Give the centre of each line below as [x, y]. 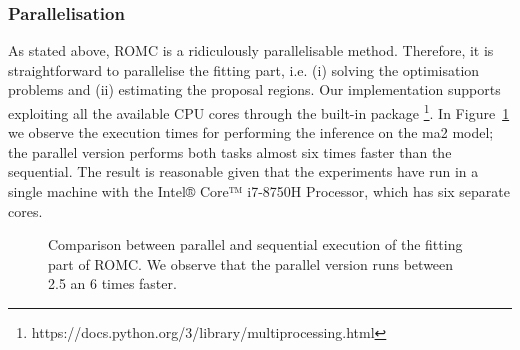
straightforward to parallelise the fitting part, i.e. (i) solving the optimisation [244, 69]
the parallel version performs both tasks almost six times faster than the [230, 151]
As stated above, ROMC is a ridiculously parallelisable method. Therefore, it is [251, 50]
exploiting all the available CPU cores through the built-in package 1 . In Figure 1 [259, 111]
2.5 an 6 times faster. [112, 283]
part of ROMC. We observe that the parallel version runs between [251, 263]
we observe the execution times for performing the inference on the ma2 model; [251, 132]
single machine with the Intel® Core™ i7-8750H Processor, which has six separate [259, 191]
